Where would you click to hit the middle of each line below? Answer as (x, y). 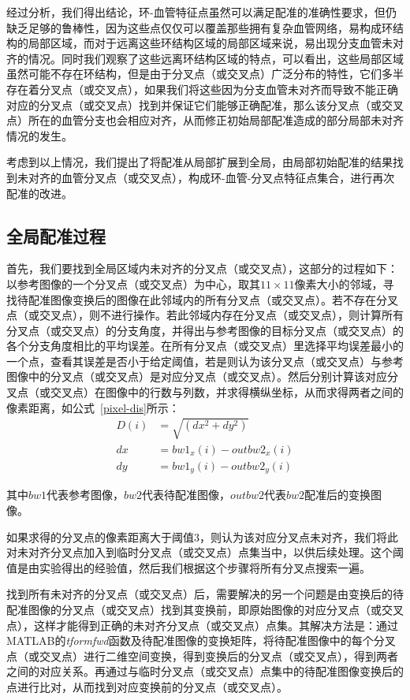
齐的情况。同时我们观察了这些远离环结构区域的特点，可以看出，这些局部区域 (205, 58)
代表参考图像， (86, 495)
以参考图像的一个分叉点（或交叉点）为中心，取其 (133, 283)
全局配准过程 (56, 235)
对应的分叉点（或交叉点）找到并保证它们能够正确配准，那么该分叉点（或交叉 (205, 104)
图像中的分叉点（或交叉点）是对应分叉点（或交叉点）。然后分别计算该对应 (197, 376)
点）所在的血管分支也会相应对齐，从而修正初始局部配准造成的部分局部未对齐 (205, 120)
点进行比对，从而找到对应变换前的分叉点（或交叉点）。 (147, 686)
